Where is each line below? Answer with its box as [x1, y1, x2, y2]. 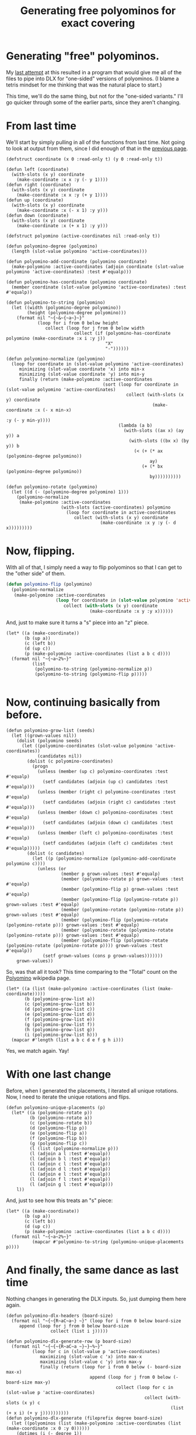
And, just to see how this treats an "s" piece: [6, 1197, 113, 1204]
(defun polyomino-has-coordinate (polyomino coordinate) [6, 279, 148, 285]
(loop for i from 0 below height [37, 320, 118, 326]
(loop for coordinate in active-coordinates [66, 509, 176, 516]
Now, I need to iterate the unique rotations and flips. [6, 1093, 131, 1100]
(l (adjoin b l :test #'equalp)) [29, 1156, 111, 1162]
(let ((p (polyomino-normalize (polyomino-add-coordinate [32, 856, 176, 861]
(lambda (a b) [118, 423, 153, 428]
